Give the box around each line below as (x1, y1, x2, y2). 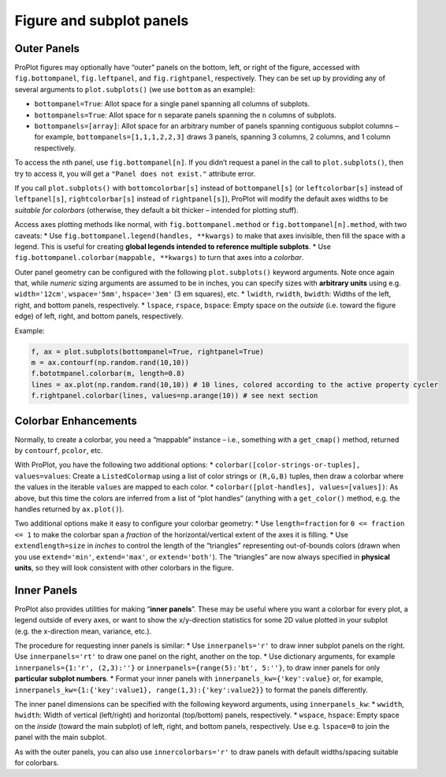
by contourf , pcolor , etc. (14, 446, 103, 455)
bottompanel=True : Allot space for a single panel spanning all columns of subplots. (34, 99, 310, 109)
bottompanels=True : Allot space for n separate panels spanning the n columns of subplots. (34, 110, 336, 120)
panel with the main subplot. (14, 733, 106, 742)
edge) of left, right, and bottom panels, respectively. (14, 311, 184, 321)
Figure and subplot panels (14, 12, 189, 29)
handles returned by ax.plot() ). (14, 504, 125, 514)
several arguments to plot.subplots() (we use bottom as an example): (14, 84, 255, 94)
